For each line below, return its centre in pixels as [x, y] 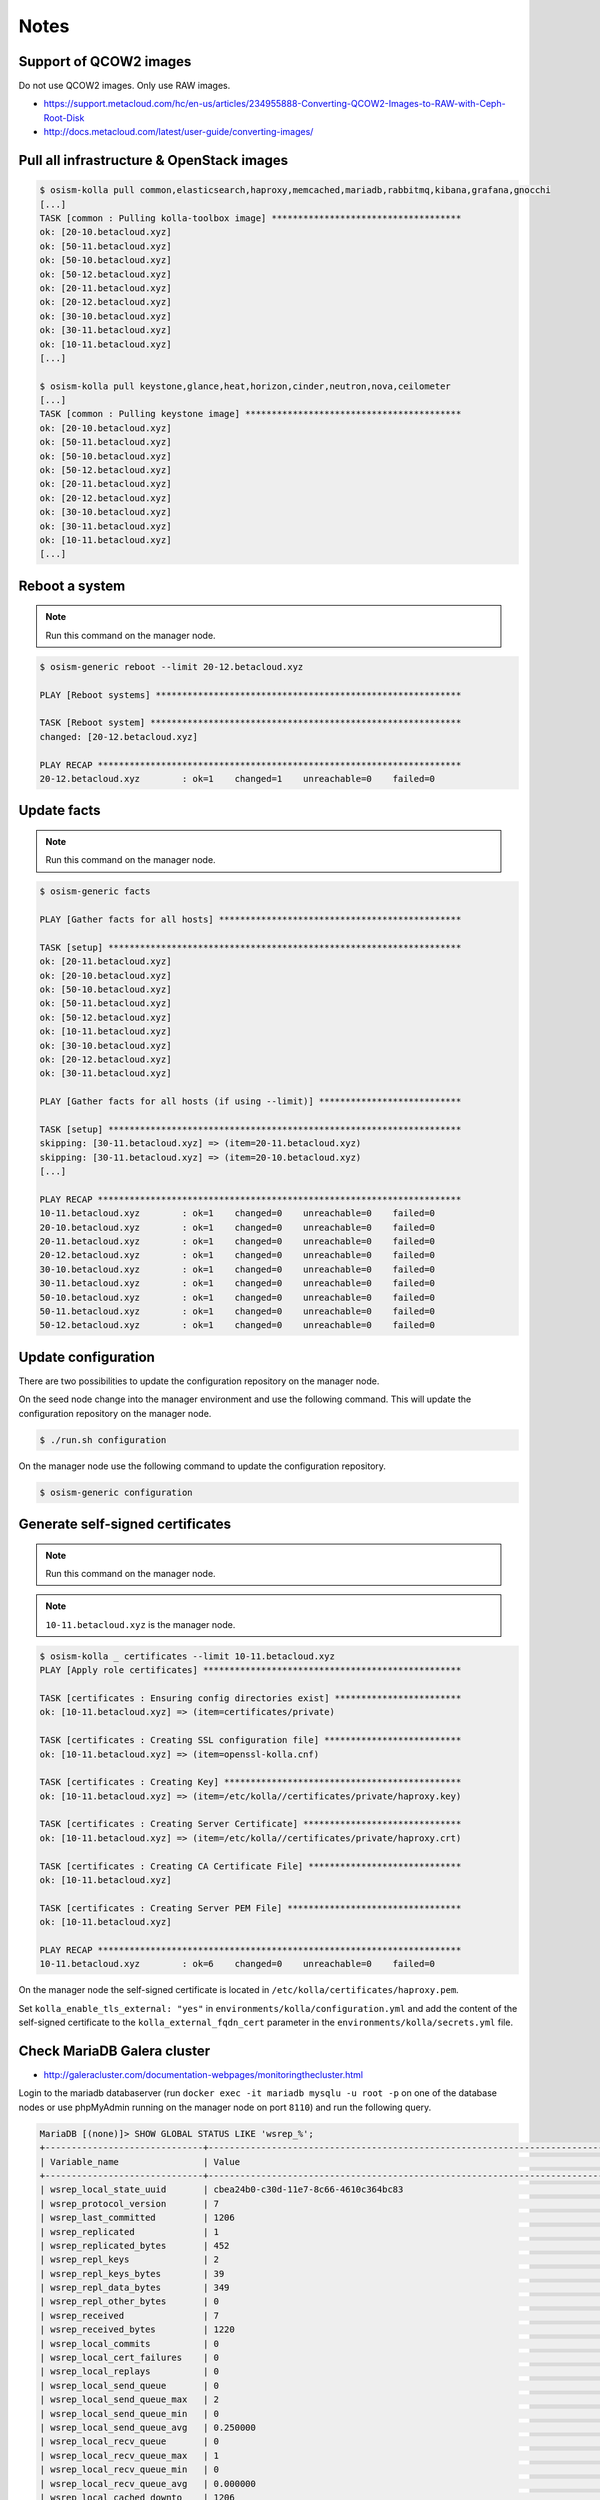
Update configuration [86, 1356]
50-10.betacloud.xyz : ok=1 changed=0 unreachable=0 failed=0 [237, 1297]
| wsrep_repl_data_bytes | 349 [134, 2288]
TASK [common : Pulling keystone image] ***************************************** [250, 414]
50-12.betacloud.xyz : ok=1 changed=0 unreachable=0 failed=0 [237, 1325]
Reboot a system [72, 585]
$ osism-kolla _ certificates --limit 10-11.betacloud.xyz [187, 1656]
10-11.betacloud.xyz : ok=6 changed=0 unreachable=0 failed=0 [237, 1964]
